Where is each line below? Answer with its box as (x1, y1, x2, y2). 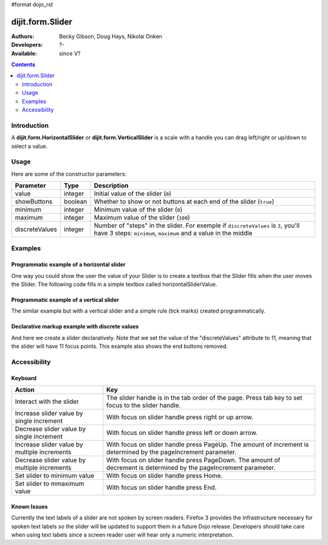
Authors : (11, 32, 35, 40)
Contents (11, 61, 36, 68)
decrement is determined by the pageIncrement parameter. (106, 463, 276, 472)
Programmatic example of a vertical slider (11, 296, 120, 304)
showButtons (15, 198, 53, 206)
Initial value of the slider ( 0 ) (94, 189, 171, 198)
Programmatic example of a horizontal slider (11, 261, 126, 268)
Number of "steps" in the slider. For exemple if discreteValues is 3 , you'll (94, 221, 300, 230)
